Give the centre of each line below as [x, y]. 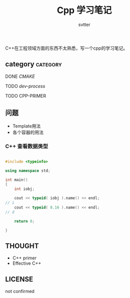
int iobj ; [25, 189]
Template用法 [27, 126]
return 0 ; [25, 221]
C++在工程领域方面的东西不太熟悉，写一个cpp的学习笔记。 [67, 48]
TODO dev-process [25, 86]
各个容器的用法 [28, 132]
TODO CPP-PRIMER [26, 95]
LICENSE [19, 279]
